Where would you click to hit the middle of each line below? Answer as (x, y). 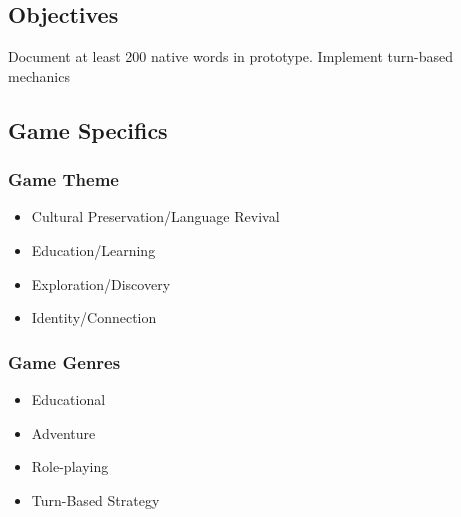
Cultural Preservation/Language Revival (155, 216)
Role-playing (70, 466)
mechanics (39, 75)
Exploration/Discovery (101, 283)
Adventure (63, 432)
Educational (68, 398)
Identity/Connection (94, 317)
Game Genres (64, 361)
